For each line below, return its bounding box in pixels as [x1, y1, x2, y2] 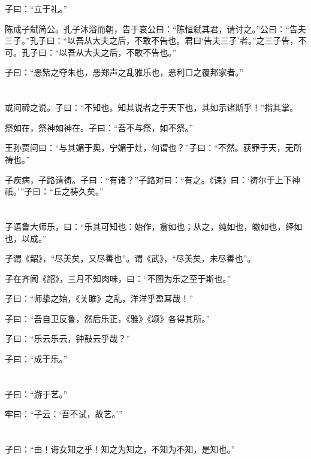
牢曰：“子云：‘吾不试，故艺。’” [5, 408, 123, 420]
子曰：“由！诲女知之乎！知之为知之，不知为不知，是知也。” [5, 443, 235, 455]
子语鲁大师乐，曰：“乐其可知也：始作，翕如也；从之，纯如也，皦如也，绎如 [5, 220, 303, 232]
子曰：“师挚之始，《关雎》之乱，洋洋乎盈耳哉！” [5, 292, 194, 305]
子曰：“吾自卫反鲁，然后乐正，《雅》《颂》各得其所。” [5, 312, 210, 324]
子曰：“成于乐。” [5, 352, 68, 365]
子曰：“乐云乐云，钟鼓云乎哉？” [5, 332, 131, 345]
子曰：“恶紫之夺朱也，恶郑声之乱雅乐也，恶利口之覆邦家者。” [5, 66, 244, 78]
